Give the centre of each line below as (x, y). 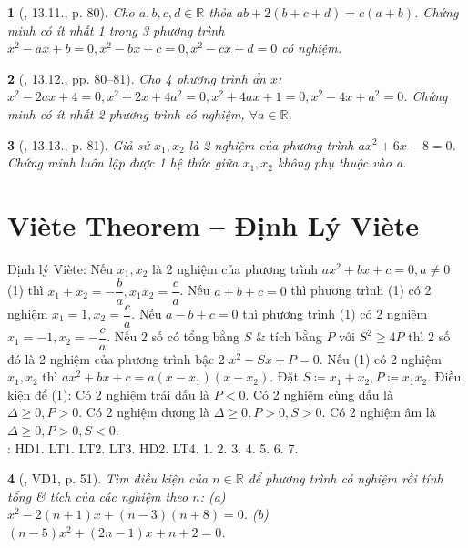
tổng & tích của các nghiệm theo (98, 496)
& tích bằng (289, 336)
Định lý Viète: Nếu (61, 268)
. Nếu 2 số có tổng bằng (173, 336)
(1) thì (25, 290)
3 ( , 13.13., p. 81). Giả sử (78, 144)
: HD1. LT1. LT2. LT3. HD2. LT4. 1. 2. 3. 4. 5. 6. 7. (153, 447)
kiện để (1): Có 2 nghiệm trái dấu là (109, 394)
